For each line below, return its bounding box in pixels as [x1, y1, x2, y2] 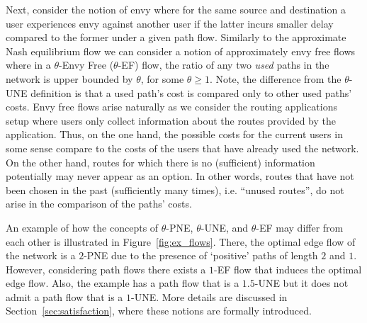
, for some [140, 71, 184, 86]
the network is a [6, 248, 76, 263]
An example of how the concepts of [6, 220, 159, 234]
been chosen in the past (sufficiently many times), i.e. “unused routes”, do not [6, 182, 344, 197]
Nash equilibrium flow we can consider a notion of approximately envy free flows [6, 43, 356, 58]
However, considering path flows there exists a [6, 261, 206, 276]
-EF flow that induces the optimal [214, 261, 362, 276]
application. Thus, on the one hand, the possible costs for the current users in [6, 127, 343, 142]
